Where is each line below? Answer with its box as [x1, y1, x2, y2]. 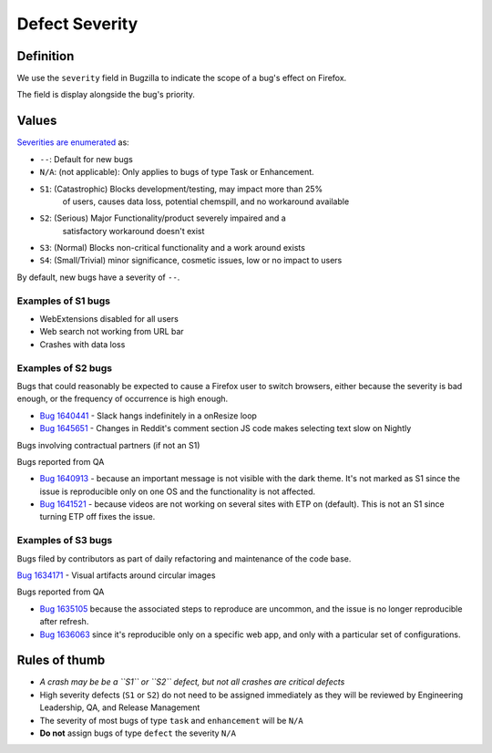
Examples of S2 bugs [16, 361, 113, 374]
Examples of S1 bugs [16, 294, 111, 307]
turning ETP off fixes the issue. [39, 511, 156, 522]
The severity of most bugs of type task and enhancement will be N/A [39, 715, 304, 726]
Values [16, 113, 57, 129]
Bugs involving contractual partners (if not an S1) [16, 439, 200, 450]
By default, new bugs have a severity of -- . [16, 272, 180, 283]
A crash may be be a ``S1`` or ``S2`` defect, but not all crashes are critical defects [39, 676, 345, 687]
